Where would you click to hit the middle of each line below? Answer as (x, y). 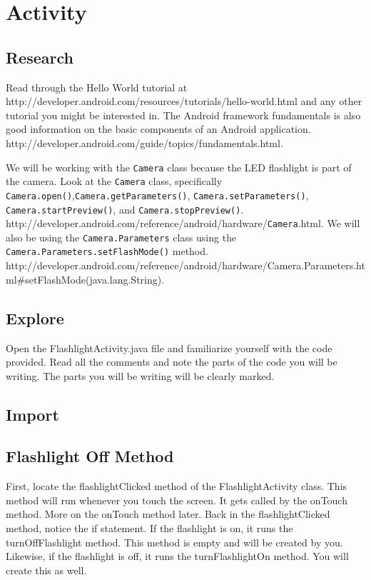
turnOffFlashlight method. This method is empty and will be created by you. (174, 542)
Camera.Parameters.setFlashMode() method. (107, 251)
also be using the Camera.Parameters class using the (121, 237)
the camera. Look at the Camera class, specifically (114, 181)
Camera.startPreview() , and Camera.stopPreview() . (125, 209)
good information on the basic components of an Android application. (158, 129)
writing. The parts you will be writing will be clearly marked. (140, 375)
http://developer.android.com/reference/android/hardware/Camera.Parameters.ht (185, 265)
